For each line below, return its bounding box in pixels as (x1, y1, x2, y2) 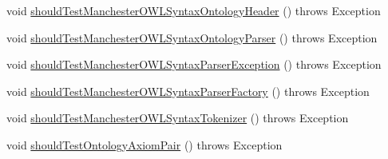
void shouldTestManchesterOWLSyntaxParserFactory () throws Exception (6, 82, 370, 99)
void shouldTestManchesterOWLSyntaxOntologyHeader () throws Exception (6, 2, 381, 18)
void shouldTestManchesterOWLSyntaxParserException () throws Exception (6, 56, 382, 73)
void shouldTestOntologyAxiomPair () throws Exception (6, 136, 283, 153)
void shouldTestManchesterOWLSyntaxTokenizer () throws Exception (6, 109, 349, 126)
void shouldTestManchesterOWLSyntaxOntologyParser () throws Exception (6, 29, 378, 46)
